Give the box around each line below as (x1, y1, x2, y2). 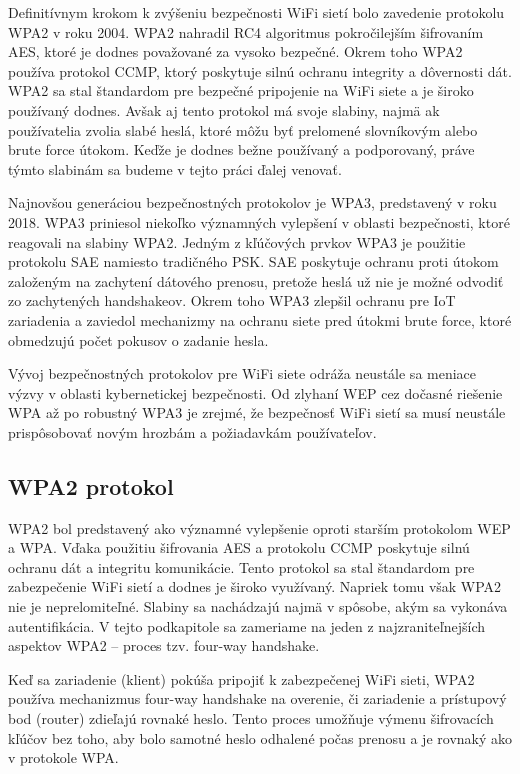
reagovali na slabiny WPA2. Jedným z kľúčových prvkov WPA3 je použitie (8, 231, 466, 252)
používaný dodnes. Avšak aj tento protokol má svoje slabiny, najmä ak (8, 99, 440, 120)
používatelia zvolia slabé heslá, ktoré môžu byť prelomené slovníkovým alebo (8, 119, 478, 140)
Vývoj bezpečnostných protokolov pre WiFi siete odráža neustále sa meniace (8, 363, 477, 384)
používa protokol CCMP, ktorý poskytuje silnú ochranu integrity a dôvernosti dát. (8, 60, 512, 81)
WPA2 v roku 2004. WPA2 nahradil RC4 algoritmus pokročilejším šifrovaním (8, 21, 484, 42)
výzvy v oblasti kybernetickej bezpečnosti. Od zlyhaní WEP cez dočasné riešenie (8, 382, 503, 403)
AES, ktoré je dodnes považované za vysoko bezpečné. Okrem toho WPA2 (8, 41, 463, 62)
